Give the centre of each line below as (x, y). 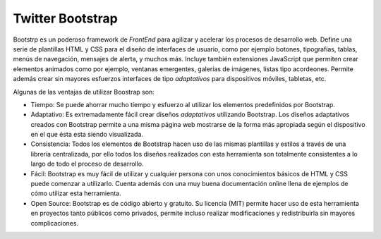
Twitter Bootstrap (65, 18)
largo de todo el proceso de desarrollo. (87, 164)
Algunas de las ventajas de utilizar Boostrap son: (84, 92)
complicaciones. (55, 223)
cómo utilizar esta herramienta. (76, 193)
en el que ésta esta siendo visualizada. (87, 135)
